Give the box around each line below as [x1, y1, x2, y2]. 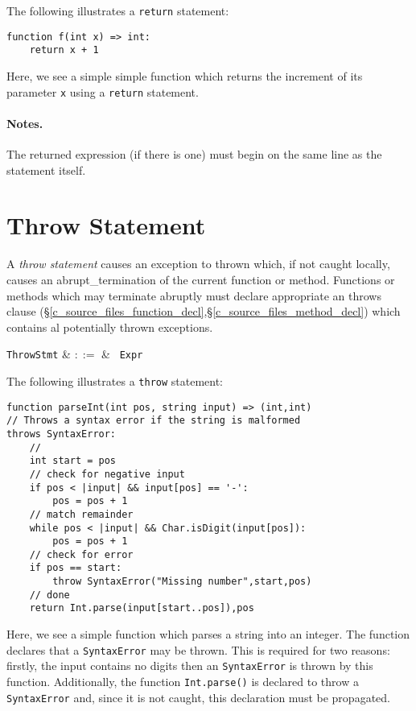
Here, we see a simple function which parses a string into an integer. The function [6, 626, 410, 643]
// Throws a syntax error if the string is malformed [6, 415, 301, 427]
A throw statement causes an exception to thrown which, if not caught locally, [6, 255, 390, 272]
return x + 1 [29, 44, 99, 56]
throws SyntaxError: [6, 428, 117, 440]
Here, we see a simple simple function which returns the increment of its [6, 67, 363, 84]
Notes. [6, 114, 43, 131]
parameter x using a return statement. [6, 83, 199, 100]
